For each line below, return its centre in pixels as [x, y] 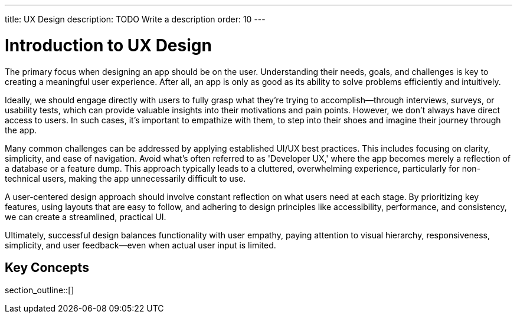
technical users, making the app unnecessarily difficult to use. [125, 178]
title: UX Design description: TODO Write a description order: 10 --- [135, 19]
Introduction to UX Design [108, 45]
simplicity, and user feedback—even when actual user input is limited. [140, 245]
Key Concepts [47, 267]
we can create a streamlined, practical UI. [86, 217]
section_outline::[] [40, 290]
